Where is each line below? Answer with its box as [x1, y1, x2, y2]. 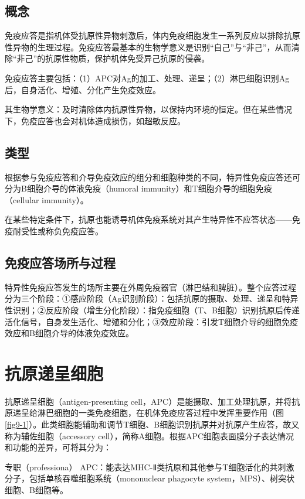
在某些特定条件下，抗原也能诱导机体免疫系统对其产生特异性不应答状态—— [5, 213, 292, 225]
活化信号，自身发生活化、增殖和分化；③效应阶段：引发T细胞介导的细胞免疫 [5, 315, 299, 327]
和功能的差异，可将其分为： [5, 441, 111, 453]
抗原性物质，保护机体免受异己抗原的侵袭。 [45, 52, 210, 64]
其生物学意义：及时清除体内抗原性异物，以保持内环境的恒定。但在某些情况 [5, 103, 292, 115]
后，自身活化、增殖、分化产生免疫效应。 [5, 83, 161, 95]
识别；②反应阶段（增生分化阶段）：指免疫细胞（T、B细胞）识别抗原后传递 [12, 303, 300, 316]
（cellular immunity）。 [5, 193, 89, 206]
